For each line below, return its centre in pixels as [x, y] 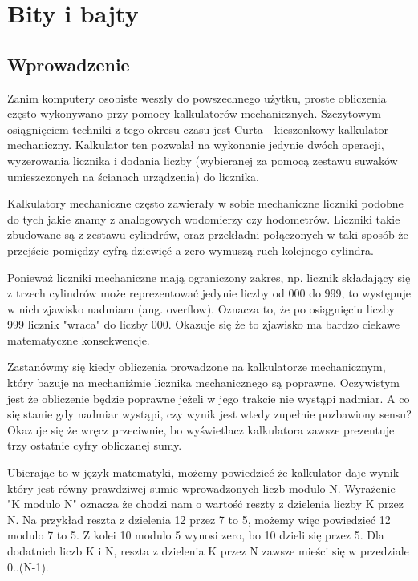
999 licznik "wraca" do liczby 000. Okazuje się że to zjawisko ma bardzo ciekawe [203, 324]
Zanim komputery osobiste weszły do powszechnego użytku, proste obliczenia [197, 97]
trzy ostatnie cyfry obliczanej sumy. [95, 445]
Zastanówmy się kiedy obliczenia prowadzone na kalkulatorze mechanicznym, [197, 367]
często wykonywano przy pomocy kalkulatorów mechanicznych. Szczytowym [195, 113]
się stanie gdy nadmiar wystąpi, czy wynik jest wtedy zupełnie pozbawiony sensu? [209, 414]
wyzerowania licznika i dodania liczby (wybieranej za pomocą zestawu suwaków [203, 160]
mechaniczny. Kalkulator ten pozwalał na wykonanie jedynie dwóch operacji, [196, 145]
